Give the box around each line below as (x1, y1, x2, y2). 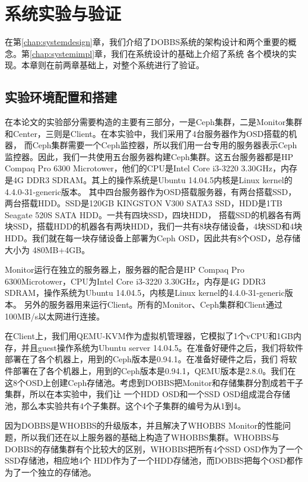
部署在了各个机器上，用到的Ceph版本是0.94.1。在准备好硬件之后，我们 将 (5, 353, 289, 365)
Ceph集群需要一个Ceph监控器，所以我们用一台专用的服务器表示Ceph (32, 139, 297, 151)
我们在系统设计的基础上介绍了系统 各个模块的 (111, 47, 288, 59)
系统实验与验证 (5, 1, 122, 25)
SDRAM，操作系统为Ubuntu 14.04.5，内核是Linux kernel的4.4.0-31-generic (5, 286, 285, 299)
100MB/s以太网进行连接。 (5, 309, 105, 322)
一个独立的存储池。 (21, 465, 96, 478)
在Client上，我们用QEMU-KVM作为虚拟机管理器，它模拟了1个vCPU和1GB (5, 330, 294, 342)
